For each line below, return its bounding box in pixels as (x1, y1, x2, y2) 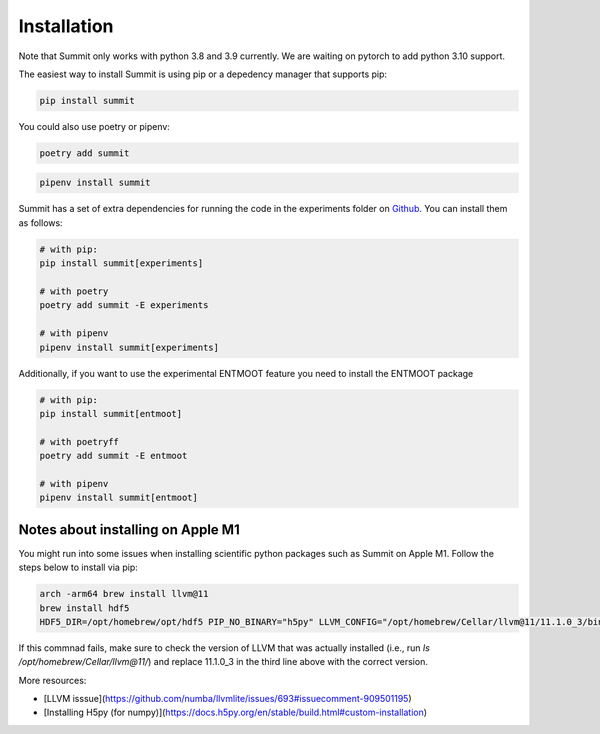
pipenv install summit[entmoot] (39, 492, 199, 504)
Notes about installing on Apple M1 (18, 521, 240, 538)
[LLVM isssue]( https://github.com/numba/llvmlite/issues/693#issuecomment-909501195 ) (43, 693, 412, 705)
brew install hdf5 (39, 602, 130, 614)
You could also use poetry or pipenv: (18, 120, 170, 132)
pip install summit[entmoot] (39, 408, 183, 419)
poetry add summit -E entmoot (39, 450, 188, 462)
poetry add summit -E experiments (39, 300, 209, 311)
